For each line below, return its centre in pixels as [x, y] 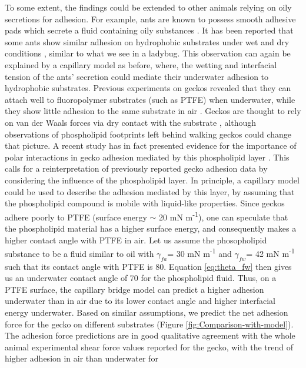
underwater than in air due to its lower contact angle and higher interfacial [140, 301]
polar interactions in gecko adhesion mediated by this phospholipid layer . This [147, 157]
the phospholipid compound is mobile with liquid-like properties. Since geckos [145, 203]
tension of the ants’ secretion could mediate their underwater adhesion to [137, 76]
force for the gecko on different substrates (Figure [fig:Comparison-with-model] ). [149, 324]
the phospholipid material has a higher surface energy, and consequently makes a [151, 228]
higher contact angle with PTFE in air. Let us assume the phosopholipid [136, 240]
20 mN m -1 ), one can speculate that [224, 216]
